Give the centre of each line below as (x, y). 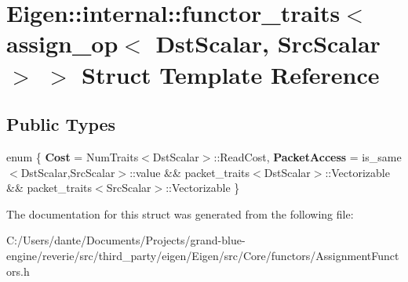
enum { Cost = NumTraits (73, 156)
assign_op (62, 43)
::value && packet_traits (190, 172)
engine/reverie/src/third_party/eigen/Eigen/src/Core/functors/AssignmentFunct (203, 255)
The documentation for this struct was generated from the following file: (180, 213)
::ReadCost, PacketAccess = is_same (308, 156)
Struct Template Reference (231, 74)
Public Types (61, 124)
